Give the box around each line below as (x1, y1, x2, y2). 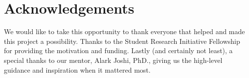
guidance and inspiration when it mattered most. (4, 64, 151, 75)
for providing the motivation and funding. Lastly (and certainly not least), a (4, 45, 233, 56)
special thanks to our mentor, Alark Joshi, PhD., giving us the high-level (4, 55, 223, 65)
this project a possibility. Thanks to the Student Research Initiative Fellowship (4, 36, 240, 46)
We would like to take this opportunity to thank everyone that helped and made (4, 26, 245, 37)
